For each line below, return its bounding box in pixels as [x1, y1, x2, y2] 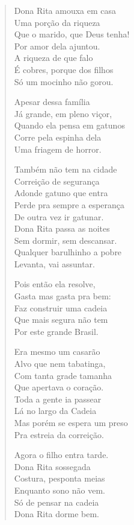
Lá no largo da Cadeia [14, 404, 97, 417]
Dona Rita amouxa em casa [14, 4, 117, 16]
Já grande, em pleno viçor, [14, 107, 112, 119]
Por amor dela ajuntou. [14, 39, 100, 52]
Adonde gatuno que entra [14, 186, 108, 199]
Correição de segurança [14, 174, 100, 187]
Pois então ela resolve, [14, 278, 96, 290]
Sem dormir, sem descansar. [14, 234, 117, 246]
